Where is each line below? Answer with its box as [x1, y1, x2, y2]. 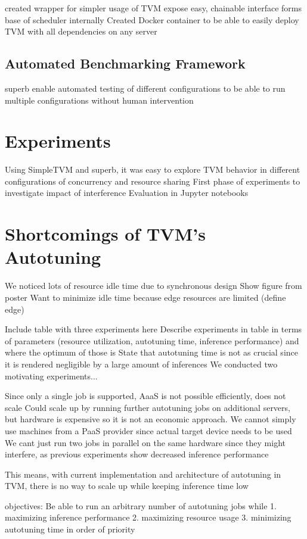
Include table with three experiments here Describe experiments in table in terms [5, 323, 302, 335]
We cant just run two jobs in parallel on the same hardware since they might [5, 436, 286, 448]
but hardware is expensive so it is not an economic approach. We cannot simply [5, 413, 296, 425]
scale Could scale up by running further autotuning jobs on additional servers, [5, 401, 290, 413]
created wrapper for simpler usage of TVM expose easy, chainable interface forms [5, 2, 302, 14]
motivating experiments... [5, 369, 98, 382]
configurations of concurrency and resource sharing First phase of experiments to [5, 175, 300, 187]
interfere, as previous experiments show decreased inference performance [5, 448, 269, 460]
